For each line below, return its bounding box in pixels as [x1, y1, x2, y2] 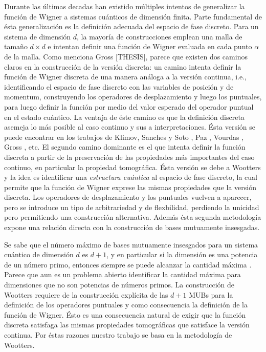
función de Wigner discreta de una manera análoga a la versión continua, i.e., [4, 71, 247, 82]
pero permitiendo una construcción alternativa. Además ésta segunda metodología [4, 212, 261, 222]
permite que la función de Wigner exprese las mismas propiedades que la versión [4, 181, 256, 192]
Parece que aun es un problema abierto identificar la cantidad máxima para [4, 269, 241, 280]
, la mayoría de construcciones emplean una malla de [77, 31, 242, 42]
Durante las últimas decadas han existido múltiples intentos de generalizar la [4, 1, 245, 11]
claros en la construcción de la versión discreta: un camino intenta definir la [4, 61, 241, 72]
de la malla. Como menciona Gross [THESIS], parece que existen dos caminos [4, 51, 248, 61]
